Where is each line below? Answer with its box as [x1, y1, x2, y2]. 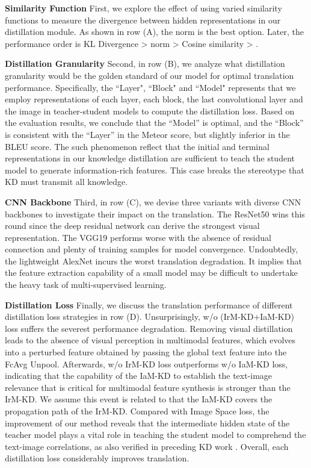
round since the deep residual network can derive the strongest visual [5, 219, 260, 232]
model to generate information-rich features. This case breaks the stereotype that [5, 163, 304, 176]
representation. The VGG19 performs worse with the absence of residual [5, 231, 271, 243]
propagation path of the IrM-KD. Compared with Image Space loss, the [5, 405, 269, 417]
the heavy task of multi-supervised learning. [5, 278, 167, 291]
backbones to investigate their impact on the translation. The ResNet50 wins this [5, 207, 305, 220]
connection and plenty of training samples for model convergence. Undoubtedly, [5, 243, 298, 255]
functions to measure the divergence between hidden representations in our [5, 13, 281, 26]
